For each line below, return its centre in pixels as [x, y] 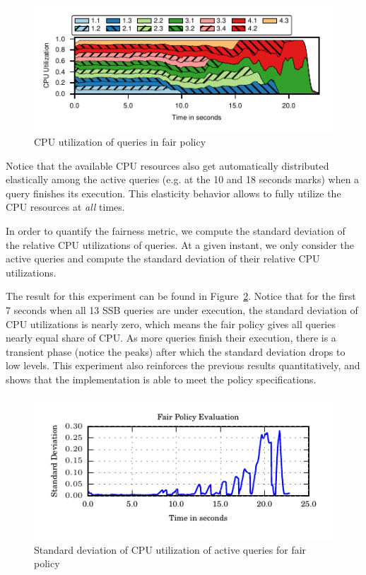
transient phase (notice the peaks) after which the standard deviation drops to [176, 351]
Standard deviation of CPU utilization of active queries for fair [170, 549]
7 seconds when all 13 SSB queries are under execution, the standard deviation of [182, 310]
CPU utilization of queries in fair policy [120, 142]
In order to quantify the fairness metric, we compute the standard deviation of [176, 231]
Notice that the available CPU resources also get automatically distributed [167, 165]
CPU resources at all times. [65, 207]
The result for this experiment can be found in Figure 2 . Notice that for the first [181, 296]
